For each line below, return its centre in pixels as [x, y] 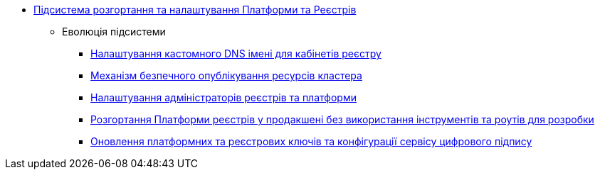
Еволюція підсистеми [114, 32]
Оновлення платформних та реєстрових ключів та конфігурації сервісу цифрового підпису [311, 141]
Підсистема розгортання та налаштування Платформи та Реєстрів [195, 10]
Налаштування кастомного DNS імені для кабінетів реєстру [236, 53]
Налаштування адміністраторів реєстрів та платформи [223, 97]
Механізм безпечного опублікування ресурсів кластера [226, 75]
